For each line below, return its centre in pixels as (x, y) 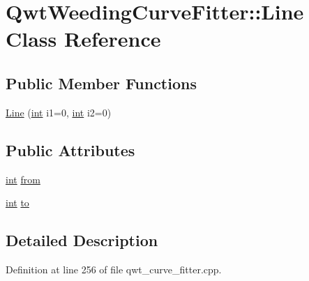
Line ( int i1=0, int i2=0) (59, 112)
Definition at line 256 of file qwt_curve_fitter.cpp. (114, 269)
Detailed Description (82, 240)
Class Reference (83, 39)
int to (17, 203)
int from (23, 179)
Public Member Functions (101, 83)
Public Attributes (70, 150)
